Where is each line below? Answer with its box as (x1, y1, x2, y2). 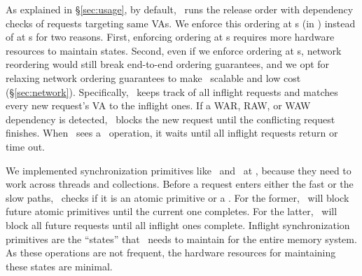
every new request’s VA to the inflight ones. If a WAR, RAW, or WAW (6, 98, 311, 113)
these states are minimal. (6, 258, 113, 273)
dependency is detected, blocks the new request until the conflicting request (6, 111, 335, 126)
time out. (6, 139, 45, 153)
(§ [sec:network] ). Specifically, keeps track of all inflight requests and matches (6, 84, 338, 99)
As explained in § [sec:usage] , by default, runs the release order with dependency (6, 2, 354, 16)
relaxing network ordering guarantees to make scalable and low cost (6, 70, 301, 85)
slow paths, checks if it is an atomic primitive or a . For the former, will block (6, 190, 349, 205)
